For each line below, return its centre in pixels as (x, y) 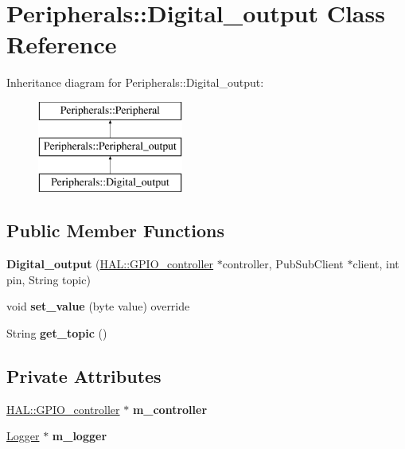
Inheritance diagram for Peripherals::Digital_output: (135, 82)
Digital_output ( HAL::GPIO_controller (110, 264)
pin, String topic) (49, 279)
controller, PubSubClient (283, 264)
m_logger (80, 436)
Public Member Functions (115, 230)
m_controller (170, 409)
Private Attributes (84, 375)
